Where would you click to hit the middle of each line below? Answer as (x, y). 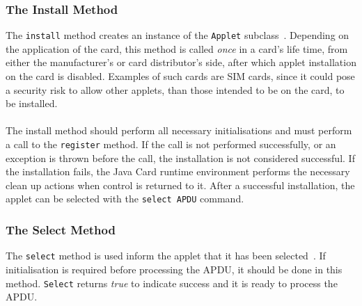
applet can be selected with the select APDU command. (125, 199)
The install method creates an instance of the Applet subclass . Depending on (178, 35)
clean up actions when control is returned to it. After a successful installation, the (180, 185)
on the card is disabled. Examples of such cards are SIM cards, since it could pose (180, 76)
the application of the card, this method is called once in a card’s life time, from (177, 48)
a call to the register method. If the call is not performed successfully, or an (171, 144)
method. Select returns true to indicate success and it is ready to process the (172, 283)
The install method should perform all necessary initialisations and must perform (179, 130)
